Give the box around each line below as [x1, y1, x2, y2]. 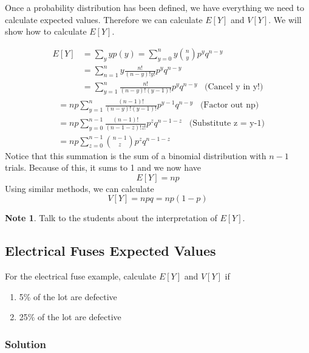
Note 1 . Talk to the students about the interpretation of [5, 211, 217, 224]
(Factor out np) [200, 101, 259, 110]
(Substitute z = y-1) [189, 119, 265, 128]
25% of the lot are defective [19, 310, 121, 323]
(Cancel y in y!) [205, 83, 263, 91]
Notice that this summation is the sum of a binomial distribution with [5, 149, 267, 162]
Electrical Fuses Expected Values [5, 241, 216, 260]
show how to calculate [5, 25, 87, 38]
